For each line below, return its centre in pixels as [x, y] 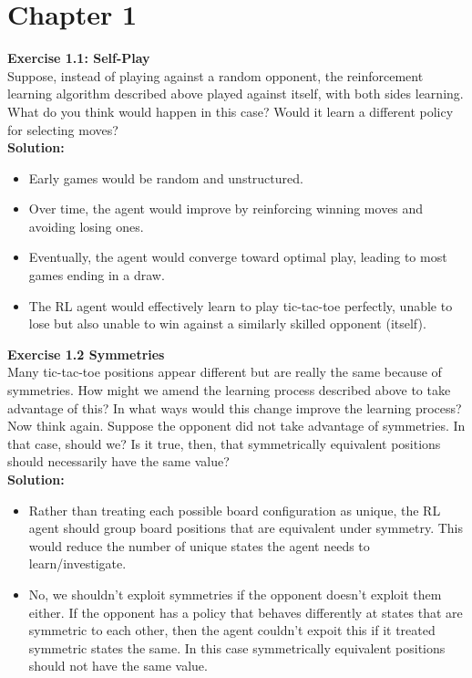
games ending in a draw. [97, 275]
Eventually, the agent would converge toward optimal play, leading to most [238, 257]
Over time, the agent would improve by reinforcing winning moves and [226, 209]
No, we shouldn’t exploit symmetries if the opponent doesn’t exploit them [235, 594]
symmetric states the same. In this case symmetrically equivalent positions [237, 647]
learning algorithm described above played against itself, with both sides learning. [236, 94]
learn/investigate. [77, 563]
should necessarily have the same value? [118, 461]
